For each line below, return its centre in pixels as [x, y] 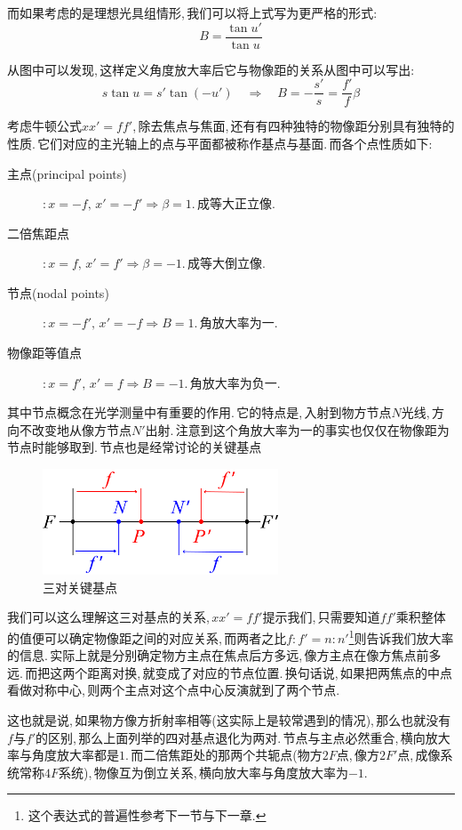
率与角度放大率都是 [63, 755]
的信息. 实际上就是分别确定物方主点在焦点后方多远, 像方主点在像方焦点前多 [224, 655]
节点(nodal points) [58, 292]
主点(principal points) [67, 173]
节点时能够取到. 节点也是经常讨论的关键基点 [135, 447]
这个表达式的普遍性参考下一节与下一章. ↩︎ [147, 815]
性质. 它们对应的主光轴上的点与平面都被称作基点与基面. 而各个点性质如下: [220, 143]
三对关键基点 [80, 587]
